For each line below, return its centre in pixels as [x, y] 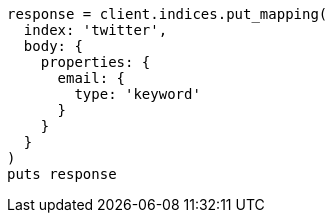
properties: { [95, 62]
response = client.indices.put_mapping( [167, 14]
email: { [91, 78]
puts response [62, 174]
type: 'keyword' [137, 94]
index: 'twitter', [95, 30]
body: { [53, 46]
